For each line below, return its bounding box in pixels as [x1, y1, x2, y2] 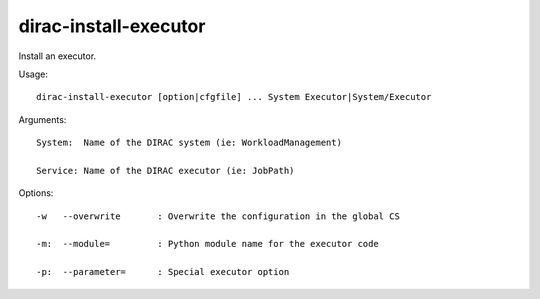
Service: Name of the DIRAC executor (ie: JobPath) [36, 165, 295, 176]
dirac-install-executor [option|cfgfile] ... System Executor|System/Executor [36, 91, 432, 103]
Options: [18, 187, 54, 199]
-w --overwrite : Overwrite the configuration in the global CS [36, 210, 400, 222]
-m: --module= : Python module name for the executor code [36, 238, 379, 250]
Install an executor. [18, 50, 97, 62]
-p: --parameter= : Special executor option [36, 266, 290, 278]
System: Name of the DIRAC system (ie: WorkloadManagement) [36, 137, 342, 149]
